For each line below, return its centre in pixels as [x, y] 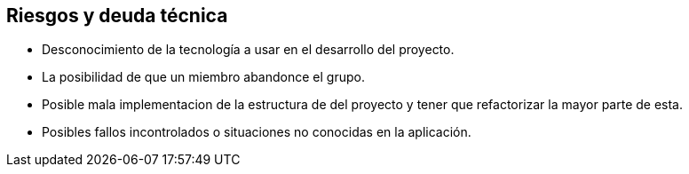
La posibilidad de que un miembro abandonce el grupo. [203, 77]
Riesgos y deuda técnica [117, 16]
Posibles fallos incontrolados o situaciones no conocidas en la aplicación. [257, 132]
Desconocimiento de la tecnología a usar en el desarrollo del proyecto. [248, 50]
